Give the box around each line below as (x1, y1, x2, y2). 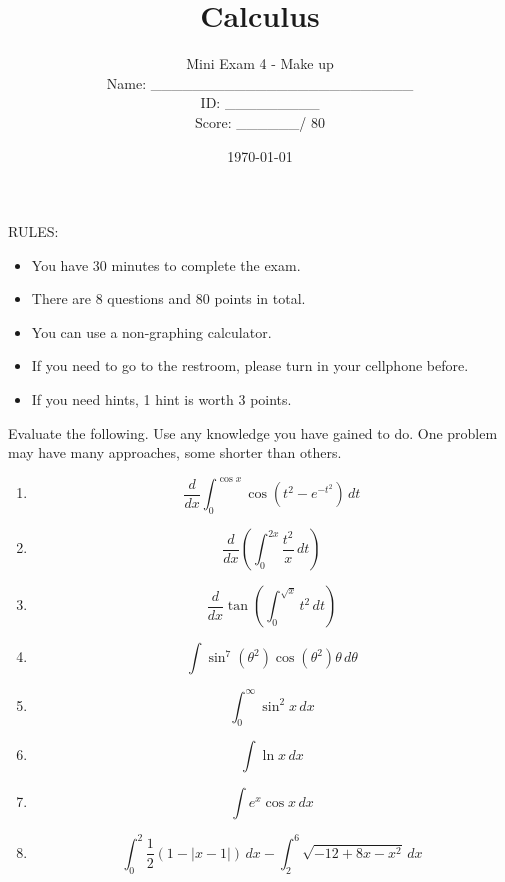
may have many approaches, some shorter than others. (8, 442, 342, 463)
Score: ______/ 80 (195, 111, 325, 132)
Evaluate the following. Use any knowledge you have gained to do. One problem (8, 422, 498, 443)
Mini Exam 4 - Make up (186, 53, 334, 74)
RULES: (8, 221, 59, 242)
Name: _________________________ (106, 72, 414, 93)
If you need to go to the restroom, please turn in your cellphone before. (31, 355, 469, 376)
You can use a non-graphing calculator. (31, 321, 272, 342)
